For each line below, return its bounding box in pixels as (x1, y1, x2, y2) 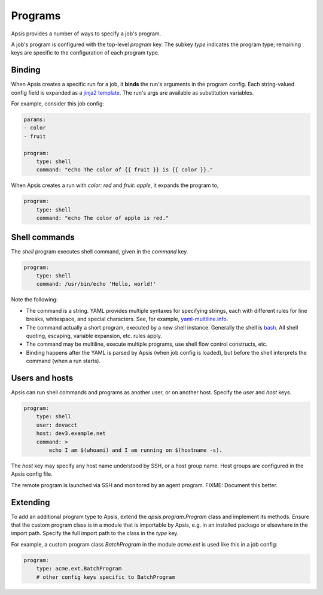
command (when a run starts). (26, 357, 101, 365)
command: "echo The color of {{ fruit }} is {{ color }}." (36, 167, 214, 173)
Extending (11, 497, 50, 508)
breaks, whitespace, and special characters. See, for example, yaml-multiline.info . (26, 315, 228, 323)
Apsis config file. (11, 470, 53, 478)
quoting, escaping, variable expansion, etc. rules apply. (26, 332, 163, 339)
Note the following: (11, 296, 58, 303)
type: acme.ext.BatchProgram (36, 565, 122, 572)
